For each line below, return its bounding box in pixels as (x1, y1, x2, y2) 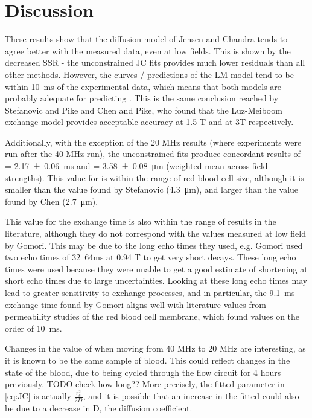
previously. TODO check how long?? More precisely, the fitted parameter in (5, 378, 285, 390)
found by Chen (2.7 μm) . (5, 195, 98, 207)
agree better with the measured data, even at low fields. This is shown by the (5, 44, 291, 57)
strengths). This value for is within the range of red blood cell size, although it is (5, 171, 304, 184)
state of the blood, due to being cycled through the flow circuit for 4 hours (5, 365, 281, 378)
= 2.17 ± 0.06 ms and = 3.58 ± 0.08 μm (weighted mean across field (5, 159, 268, 172)
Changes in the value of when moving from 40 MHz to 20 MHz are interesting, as (5, 342, 306, 355)
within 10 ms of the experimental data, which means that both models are (5, 80, 282, 92)
